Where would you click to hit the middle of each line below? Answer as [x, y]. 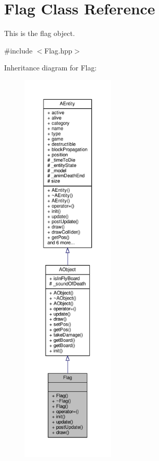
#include [18, 50]
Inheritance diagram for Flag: [51, 68]
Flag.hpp [58, 50]
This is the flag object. [39, 33]
